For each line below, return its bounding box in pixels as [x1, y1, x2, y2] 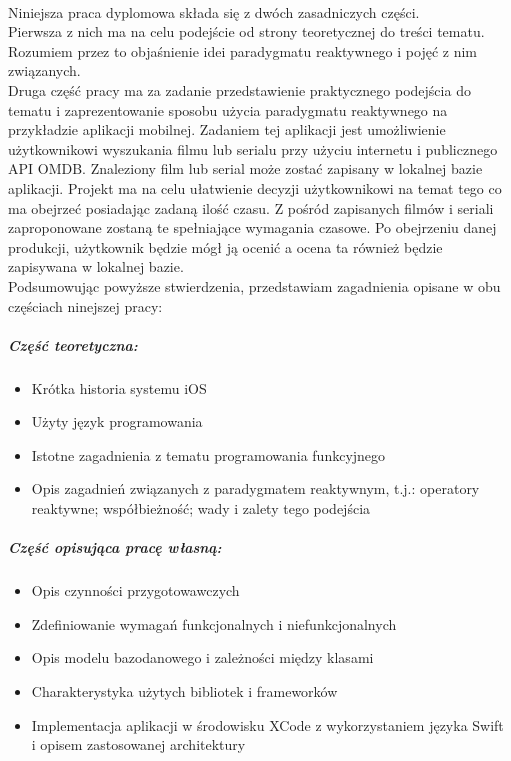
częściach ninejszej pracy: [8, 295, 163, 316]
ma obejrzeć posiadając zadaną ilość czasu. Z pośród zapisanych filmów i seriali [8, 197, 494, 218]
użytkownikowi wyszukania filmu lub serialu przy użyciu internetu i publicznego [8, 138, 498, 159]
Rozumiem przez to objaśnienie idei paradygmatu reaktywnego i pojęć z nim [8, 40, 477, 61]
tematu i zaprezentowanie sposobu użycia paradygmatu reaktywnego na [8, 99, 448, 120]
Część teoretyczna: [8, 334, 138, 355]
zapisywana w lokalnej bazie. [8, 256, 184, 277]
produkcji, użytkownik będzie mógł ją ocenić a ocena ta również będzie [8, 236, 443, 257]
